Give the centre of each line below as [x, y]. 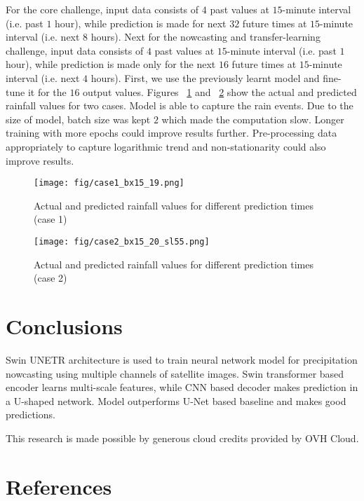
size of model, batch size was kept [78, 119]
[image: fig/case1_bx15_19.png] [109, 183]
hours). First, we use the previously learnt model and [205, 77]
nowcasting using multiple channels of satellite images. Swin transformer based [175, 373]
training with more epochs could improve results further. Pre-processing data [171, 133]
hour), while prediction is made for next [141, 23]
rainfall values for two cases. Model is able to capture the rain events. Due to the [180, 105]
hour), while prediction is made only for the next [111, 64]
